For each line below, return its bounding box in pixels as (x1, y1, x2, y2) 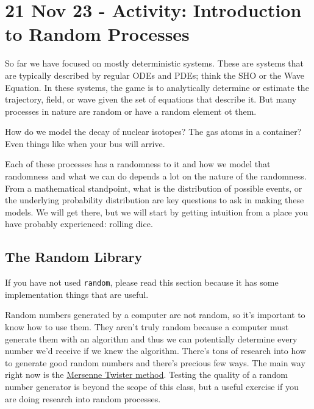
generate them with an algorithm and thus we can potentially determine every (5, 332, 298, 345)
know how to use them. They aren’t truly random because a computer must (5, 320, 289, 333)
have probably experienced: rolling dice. (5, 217, 153, 230)
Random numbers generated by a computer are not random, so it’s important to (5, 308, 305, 321)
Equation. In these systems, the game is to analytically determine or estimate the (5, 81, 309, 93)
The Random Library (5, 247, 143, 266)
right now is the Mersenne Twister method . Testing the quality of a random (5, 368, 288, 381)
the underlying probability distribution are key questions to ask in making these (5, 194, 304, 206)
